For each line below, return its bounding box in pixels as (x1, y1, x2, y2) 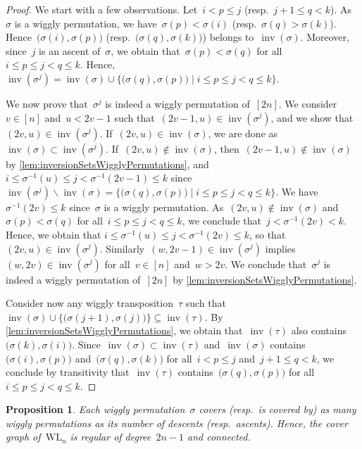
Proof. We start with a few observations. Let (6, 2, 198, 16)
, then (213, 141, 239, 156)
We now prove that (6, 96, 88, 110)
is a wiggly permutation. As (104, 199, 224, 214)
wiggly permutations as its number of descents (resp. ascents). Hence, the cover (6, 415, 348, 430)
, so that (249, 227, 286, 241)
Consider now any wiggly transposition (6, 296, 173, 310)
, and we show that (270, 110, 354, 125)
